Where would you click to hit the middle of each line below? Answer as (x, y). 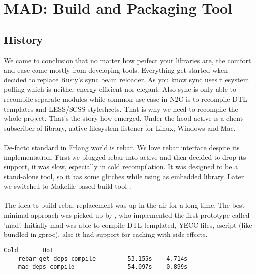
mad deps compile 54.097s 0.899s (103, 267)
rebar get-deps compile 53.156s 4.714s (103, 258)
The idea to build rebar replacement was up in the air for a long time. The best (124, 205)
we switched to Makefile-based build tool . (68, 186)
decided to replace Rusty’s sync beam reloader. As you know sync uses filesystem (127, 79)
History (24, 39)
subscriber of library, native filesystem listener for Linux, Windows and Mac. (120, 128)
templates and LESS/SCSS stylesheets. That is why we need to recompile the (121, 108)
